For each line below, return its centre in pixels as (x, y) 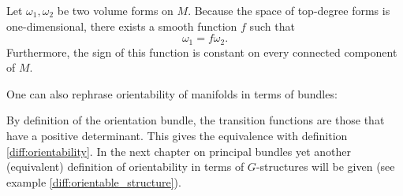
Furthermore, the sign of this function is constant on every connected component (202, 52)
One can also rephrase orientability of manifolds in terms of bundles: (172, 93)
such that (272, 26)
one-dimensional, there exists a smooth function (122, 26)
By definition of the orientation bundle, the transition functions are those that (196, 120)
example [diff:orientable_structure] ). (94, 181)
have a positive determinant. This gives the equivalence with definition (177, 136)
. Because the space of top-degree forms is (289, 10)
